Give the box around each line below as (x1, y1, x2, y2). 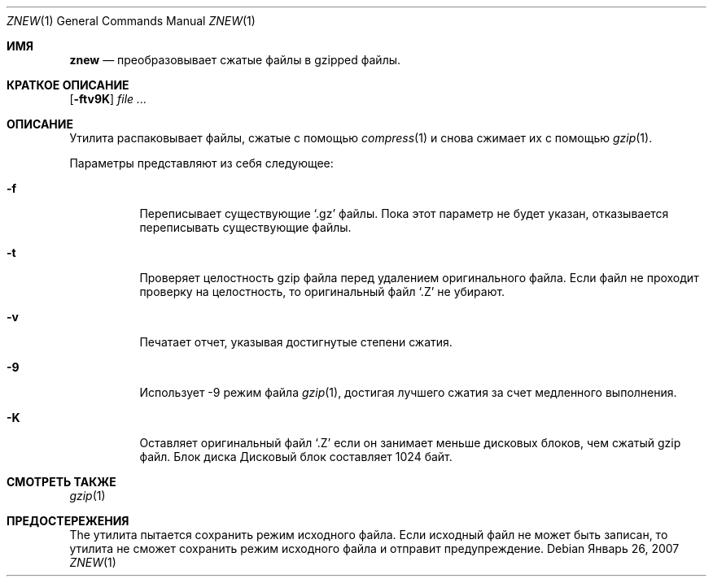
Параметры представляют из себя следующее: (69, 156, 334, 170)
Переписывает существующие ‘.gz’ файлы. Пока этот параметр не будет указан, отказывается (139, 207, 669, 220)
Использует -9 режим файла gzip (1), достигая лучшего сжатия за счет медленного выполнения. (139, 385, 677, 399)
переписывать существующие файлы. (139, 220, 352, 234)
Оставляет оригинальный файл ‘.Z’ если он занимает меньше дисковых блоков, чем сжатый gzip (139, 436, 681, 450)
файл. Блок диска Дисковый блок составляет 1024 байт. (139, 450, 453, 463)
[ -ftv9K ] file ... (69, 92, 147, 106)
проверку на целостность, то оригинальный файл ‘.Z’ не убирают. (139, 285, 505, 298)
